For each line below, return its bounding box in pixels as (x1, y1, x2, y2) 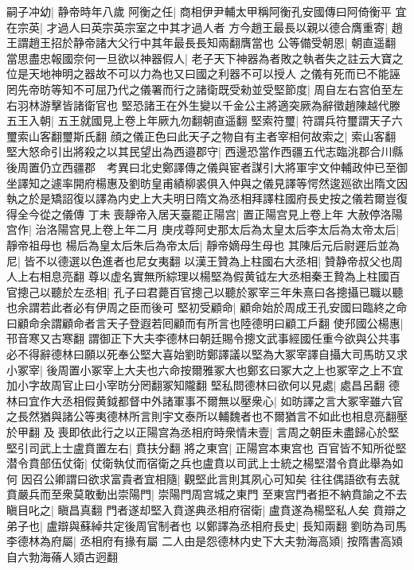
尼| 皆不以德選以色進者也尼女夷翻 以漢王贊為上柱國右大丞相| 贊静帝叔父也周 (6, 252, 403, 269)
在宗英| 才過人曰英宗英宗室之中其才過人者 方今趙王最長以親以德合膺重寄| (6, 18, 389, 35)
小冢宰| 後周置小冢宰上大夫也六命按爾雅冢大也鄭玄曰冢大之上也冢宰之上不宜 (6, 361, 404, 378)
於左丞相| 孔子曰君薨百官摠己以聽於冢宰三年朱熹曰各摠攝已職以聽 (61, 283, 404, 300)
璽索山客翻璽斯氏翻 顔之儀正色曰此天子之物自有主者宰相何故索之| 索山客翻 (6, 127, 396, 144)
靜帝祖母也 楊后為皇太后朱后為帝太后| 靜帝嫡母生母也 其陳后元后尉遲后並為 (6, 236, 400, 253)
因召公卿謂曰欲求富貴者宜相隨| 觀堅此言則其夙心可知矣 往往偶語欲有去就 (21, 470, 400, 487)
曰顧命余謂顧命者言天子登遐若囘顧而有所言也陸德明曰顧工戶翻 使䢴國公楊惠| (6, 314, 404, 331)
